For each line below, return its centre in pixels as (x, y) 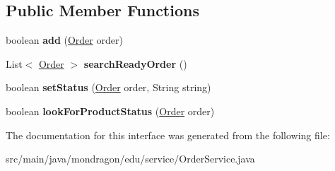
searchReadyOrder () (135, 63)
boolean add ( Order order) (64, 40)
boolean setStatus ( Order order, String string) (108, 87)
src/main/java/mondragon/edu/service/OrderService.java (130, 159)
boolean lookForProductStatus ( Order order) (110, 111)
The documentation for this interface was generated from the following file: (168, 135)
